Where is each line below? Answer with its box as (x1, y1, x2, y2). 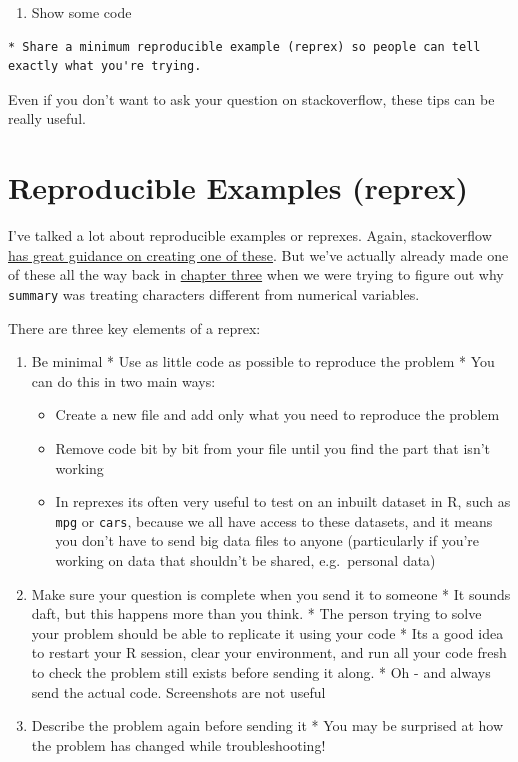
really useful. (8, 108, 86, 129)
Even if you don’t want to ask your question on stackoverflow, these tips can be (8, 88, 495, 109)
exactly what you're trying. (8, 59, 202, 74)
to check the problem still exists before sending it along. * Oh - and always (31, 661, 491, 682)
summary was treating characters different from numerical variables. (8, 283, 420, 304)
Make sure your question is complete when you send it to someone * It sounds (31, 583, 511, 604)
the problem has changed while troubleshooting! (31, 734, 326, 755)
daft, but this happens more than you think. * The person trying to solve (31, 603, 482, 624)
